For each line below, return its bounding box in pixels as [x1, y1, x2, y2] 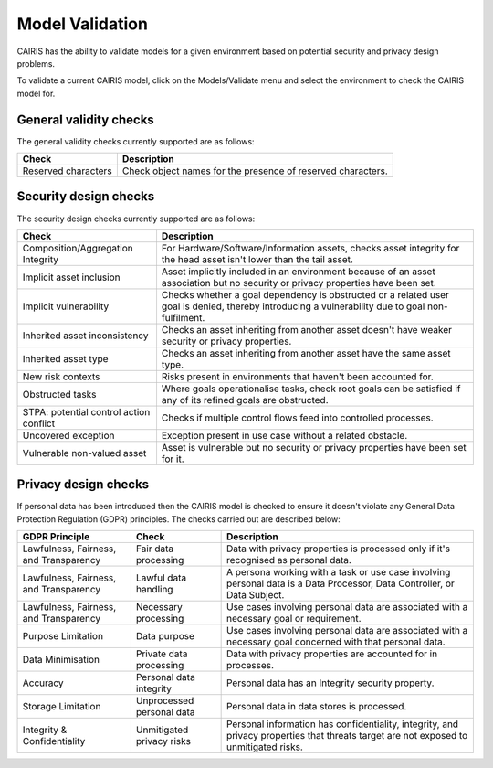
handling [135, 583, 173, 596]
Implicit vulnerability [22, 300, 110, 313]
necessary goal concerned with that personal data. [226, 635, 446, 648]
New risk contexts [22, 370, 100, 383]
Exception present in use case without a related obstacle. [161, 429, 408, 442]
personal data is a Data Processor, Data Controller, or [226, 577, 456, 590]
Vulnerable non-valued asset [22, 446, 147, 459]
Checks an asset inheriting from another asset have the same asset [161, 347, 451, 359]
